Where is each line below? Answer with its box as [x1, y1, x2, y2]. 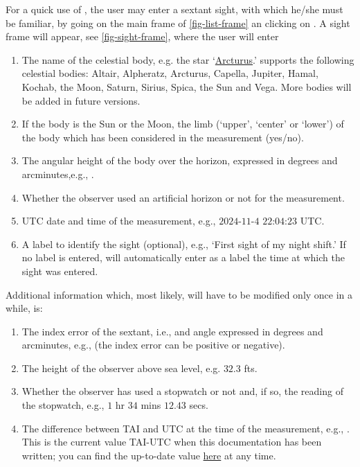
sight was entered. [21, 263, 98, 278]
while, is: [6, 301, 43, 315]
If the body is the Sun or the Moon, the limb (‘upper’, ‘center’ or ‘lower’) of [21, 116, 344, 131]
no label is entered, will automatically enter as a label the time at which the [21, 250, 345, 265]
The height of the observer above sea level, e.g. [21, 360, 221, 375]
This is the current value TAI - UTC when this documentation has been [21, 434, 322, 449]
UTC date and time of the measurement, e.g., [21, 213, 216, 228]
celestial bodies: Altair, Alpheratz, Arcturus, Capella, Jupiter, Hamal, [21, 66, 318, 80]
